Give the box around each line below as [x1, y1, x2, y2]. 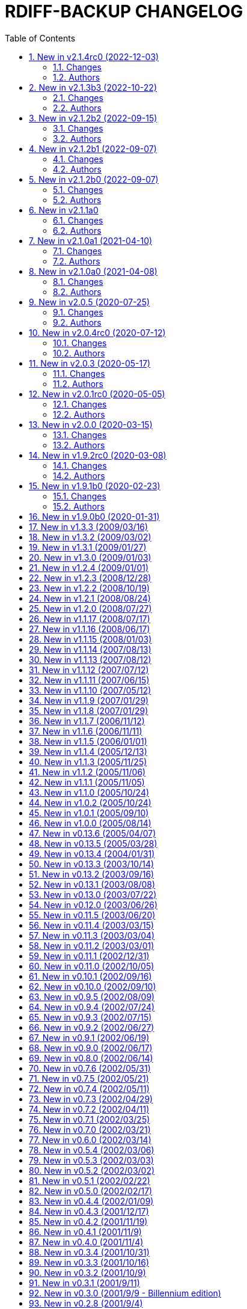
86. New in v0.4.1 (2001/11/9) [29, 1226, 142, 1237]
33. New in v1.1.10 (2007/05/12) [29, 685, 151, 695]
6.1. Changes [53, 215, 103, 225]
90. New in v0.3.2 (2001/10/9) [29, 1267, 146, 1278]
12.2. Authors [53, 409, 105, 420]
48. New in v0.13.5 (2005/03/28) [29, 838, 157, 849]
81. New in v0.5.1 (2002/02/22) [29, 1175, 150, 1186]
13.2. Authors [53, 439, 105, 450]
